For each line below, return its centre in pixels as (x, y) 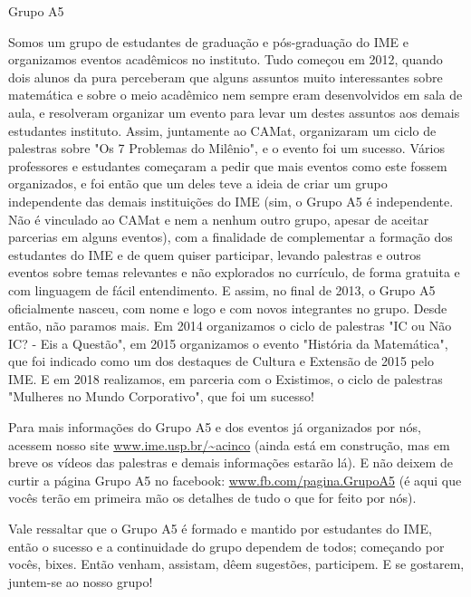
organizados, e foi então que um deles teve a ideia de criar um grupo (198, 183)
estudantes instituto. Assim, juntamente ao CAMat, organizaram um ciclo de (222, 130)
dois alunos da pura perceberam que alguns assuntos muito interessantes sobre (226, 77)
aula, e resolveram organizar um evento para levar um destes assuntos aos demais (234, 112)
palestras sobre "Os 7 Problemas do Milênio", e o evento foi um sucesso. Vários (227, 148)
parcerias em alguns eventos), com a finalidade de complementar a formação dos (231, 237)
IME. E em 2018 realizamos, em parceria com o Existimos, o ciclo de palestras (226, 378)
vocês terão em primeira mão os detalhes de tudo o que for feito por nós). (212, 498)
